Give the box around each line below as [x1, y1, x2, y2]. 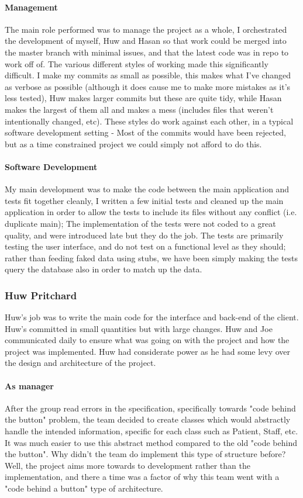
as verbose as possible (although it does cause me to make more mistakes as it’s [5, 80, 291, 92]
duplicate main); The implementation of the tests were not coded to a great [5, 217, 276, 229]
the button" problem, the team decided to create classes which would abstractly [5, 413, 291, 426]
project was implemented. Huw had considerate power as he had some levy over [5, 345, 291, 357]
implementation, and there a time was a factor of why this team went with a [5, 471, 280, 483]
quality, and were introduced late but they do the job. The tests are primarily [5, 229, 284, 241]
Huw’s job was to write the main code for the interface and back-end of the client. [5, 311, 299, 323]
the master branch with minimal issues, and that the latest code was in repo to [5, 46, 289, 58]
